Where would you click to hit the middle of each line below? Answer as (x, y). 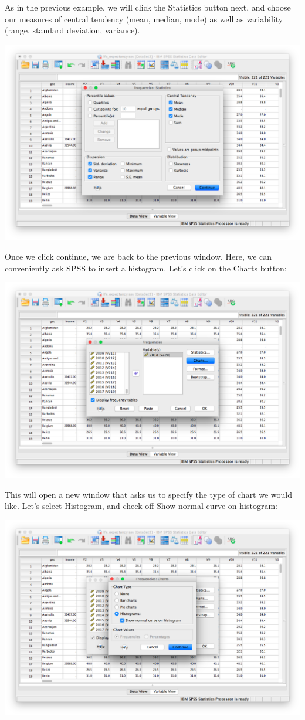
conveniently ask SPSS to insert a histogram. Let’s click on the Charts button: (146, 268)
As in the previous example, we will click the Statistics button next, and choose (148, 7)
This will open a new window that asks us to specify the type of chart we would (148, 494)
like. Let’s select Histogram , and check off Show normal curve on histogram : (141, 506)
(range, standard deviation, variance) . (72, 30)
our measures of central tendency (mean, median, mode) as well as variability (144, 18)
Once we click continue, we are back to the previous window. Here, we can (138, 257)
